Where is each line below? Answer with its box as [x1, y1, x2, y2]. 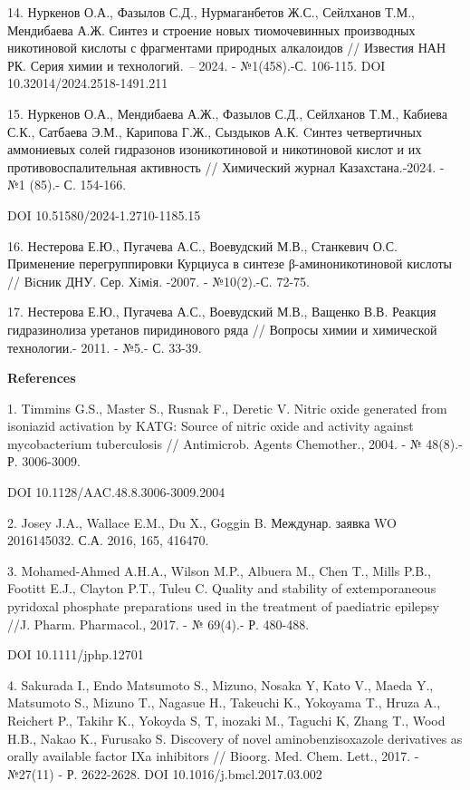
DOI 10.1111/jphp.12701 [7, 645, 144, 664]
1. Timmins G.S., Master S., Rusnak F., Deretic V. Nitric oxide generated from [7, 398, 447, 417]
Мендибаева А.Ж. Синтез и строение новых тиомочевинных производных [7, 20, 416, 39]
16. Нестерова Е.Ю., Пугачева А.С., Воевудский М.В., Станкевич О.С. [7, 236, 398, 255]
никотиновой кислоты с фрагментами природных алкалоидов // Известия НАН [7, 38, 446, 57]
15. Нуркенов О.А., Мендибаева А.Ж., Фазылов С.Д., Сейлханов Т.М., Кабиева [7, 103, 447, 122]
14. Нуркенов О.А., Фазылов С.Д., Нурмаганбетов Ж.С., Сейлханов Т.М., [7, 3, 415, 21]
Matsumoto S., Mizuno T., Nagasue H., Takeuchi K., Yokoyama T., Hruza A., [7, 693, 441, 712]
